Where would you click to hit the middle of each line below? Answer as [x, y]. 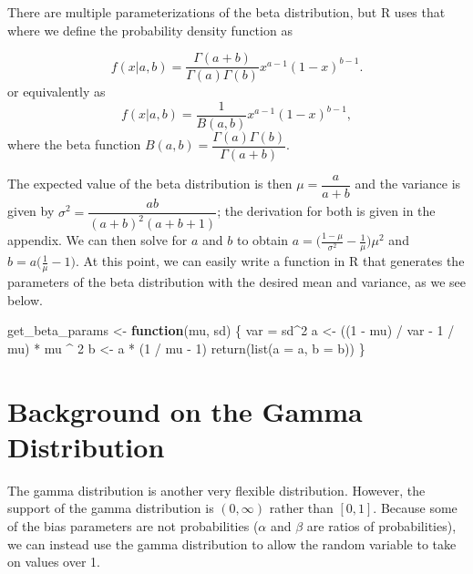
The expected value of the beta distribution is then [150, 184]
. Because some [415, 508]
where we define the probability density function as [150, 30]
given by [31, 211]
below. [25, 299]
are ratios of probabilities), [381, 525]
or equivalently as [57, 92]
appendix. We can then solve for [98, 240]
